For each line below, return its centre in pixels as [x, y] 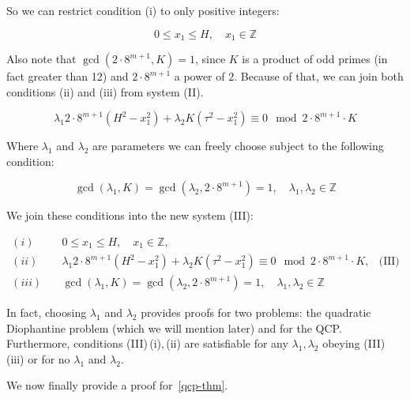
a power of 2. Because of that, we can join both [289, 76]
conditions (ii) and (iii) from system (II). [105, 91]
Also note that [41, 59]
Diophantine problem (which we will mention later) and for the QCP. [174, 327]
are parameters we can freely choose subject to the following [238, 146]
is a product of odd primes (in [315, 59]
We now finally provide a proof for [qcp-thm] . [117, 385]
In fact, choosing [47, 312]
